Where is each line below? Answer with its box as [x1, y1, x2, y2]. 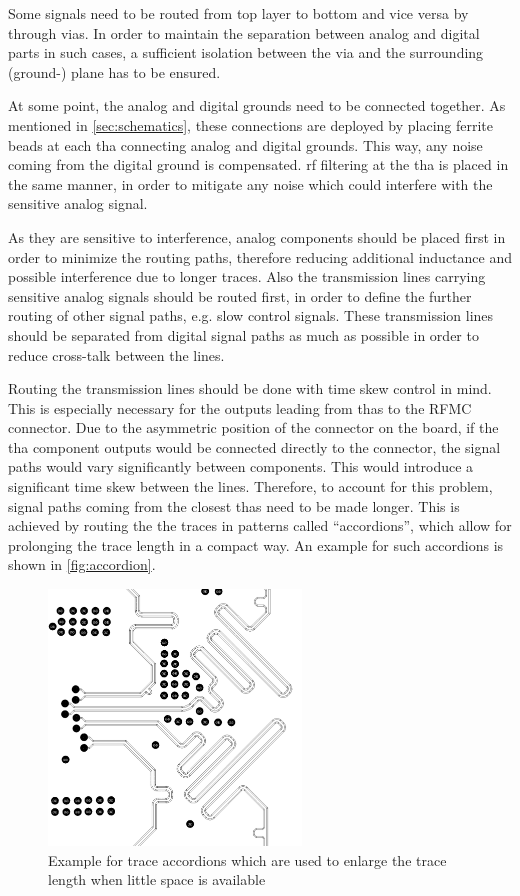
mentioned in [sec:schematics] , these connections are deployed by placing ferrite [8, 114, 494, 135]
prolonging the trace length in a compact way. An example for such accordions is [8, 534, 504, 555]
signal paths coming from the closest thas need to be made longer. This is [8, 495, 460, 516]
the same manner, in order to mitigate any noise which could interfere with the [8, 173, 493, 194]
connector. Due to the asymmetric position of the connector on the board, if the [8, 417, 499, 438]
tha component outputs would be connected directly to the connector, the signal [8, 436, 501, 457]
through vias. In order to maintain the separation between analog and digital [8, 22, 480, 43]
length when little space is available [48, 869, 266, 890]
